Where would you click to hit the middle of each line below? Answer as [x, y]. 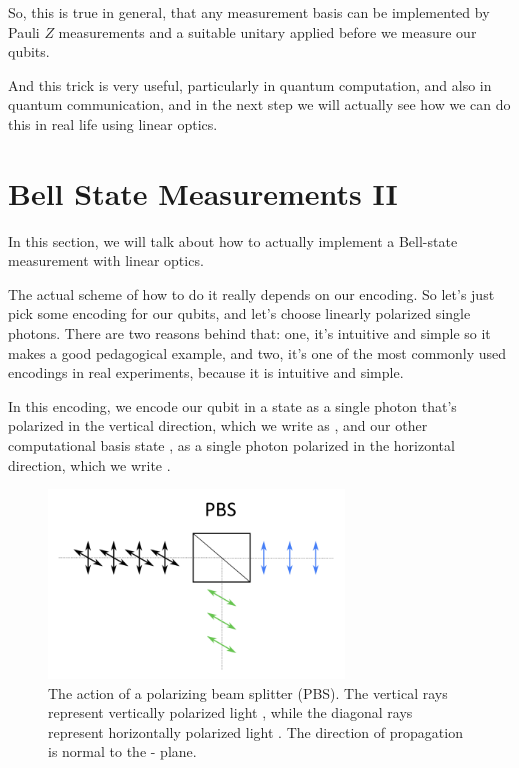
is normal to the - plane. [122, 751]
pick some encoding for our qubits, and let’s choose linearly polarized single [239, 313]
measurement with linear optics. [106, 260]
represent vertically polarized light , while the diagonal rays [230, 712]
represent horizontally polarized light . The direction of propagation [255, 731]
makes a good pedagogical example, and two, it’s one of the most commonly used [257, 352]
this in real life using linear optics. [113, 123]
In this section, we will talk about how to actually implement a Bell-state [233, 240]
